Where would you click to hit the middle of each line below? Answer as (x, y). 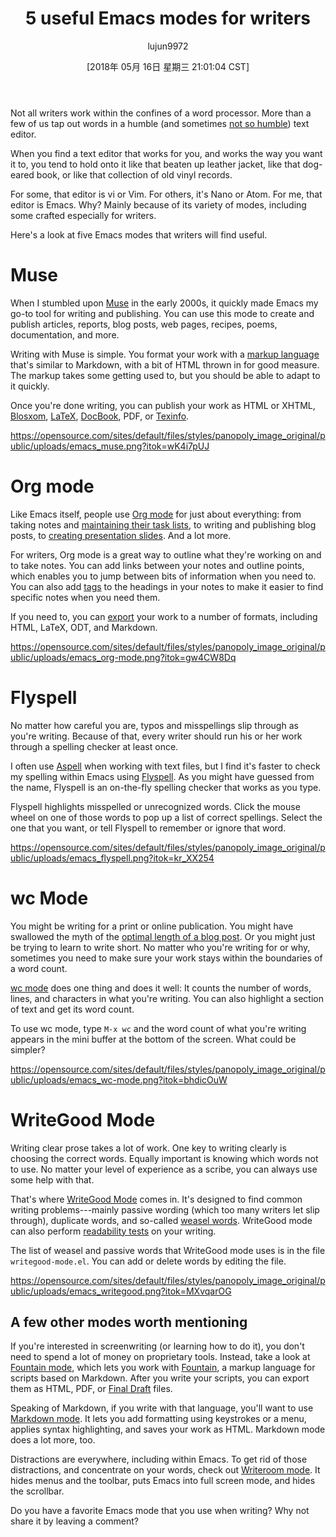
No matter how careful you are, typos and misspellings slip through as (154, 725)
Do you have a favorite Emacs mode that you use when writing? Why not (160, 1511)
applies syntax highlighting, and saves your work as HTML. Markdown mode (168, 1429)
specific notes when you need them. (85, 597)
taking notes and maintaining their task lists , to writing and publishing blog (163, 524)
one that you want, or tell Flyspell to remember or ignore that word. (148, 828)
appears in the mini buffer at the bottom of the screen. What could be (153, 1039)
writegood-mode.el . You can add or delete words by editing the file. (148, 1261)
